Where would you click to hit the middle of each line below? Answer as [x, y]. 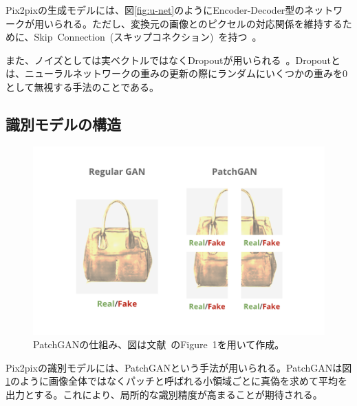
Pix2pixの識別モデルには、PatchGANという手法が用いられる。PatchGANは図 [179, 367]
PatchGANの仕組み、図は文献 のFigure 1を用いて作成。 [159, 344]
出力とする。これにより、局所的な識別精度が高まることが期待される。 [164, 394]
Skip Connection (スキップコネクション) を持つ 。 [148, 37]
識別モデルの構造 [63, 124]
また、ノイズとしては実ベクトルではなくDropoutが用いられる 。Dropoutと [173, 60]
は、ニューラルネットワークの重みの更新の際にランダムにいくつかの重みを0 [176, 73]
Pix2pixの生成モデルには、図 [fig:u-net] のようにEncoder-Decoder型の [155, 10]
